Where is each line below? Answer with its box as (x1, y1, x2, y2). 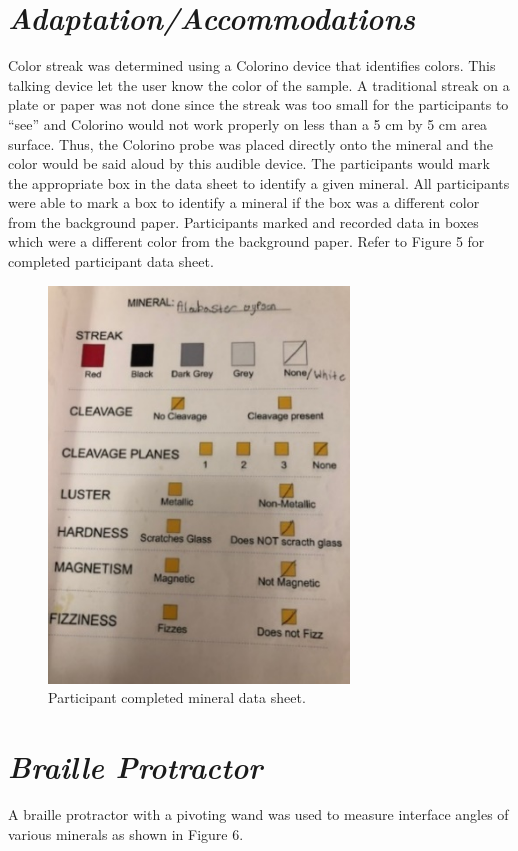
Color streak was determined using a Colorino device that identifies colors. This (8, 55, 496, 76)
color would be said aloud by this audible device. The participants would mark (8, 153, 490, 174)
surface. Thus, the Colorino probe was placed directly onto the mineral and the (8, 133, 493, 154)
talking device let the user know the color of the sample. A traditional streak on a (8, 74, 510, 95)
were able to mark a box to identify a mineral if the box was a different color (8, 192, 480, 213)
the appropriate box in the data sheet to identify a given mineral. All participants (8, 172, 510, 193)
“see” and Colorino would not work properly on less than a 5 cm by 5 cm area (8, 113, 488, 134)
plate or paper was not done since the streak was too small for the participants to (8, 94, 509, 115)
